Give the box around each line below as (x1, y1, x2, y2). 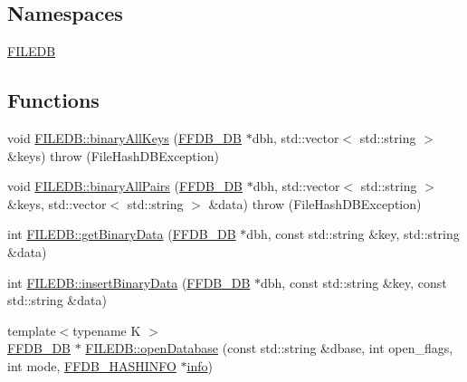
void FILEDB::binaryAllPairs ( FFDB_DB (7, 177, 243, 196)
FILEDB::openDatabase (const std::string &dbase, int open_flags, (85, 339, 453, 358)
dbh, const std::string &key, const (261, 272, 447, 291)
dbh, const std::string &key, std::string (246, 224, 460, 244)
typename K (72, 320, 141, 339)
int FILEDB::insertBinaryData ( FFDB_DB (7, 272, 251, 291)
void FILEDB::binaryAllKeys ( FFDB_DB (7, 129, 242, 147)
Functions (7, 86, 100, 114)
